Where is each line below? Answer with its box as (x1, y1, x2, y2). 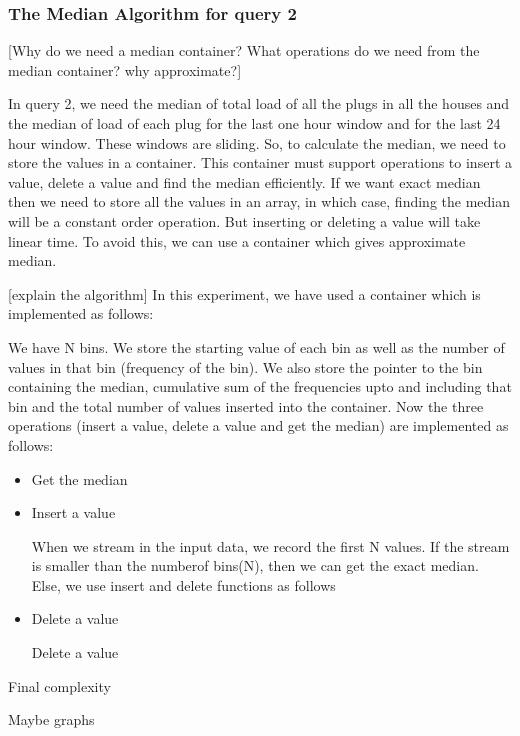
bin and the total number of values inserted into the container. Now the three (8, 395, 484, 416)
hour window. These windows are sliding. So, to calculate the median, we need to (8, 132, 506, 153)
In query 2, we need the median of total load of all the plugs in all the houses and (8, 93, 510, 114)
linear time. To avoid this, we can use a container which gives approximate (8, 230, 466, 251)
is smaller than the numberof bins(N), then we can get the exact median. (31, 555, 479, 576)
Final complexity (8, 675, 111, 696)
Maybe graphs (8, 709, 95, 730)
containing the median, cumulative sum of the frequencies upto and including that (8, 376, 512, 397)
